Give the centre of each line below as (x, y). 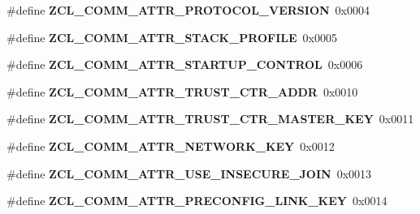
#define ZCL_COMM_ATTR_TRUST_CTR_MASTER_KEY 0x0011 (210, 119)
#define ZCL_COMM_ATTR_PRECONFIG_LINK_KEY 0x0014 (197, 201)
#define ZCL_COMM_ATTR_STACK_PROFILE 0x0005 (172, 37)
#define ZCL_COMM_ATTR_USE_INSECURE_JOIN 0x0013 (189, 173)
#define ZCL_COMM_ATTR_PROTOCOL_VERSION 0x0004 (188, 10)
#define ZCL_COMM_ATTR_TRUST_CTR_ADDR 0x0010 (182, 91)
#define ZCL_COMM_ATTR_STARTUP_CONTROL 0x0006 (185, 64)
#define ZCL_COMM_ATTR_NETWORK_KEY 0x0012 (171, 146)
